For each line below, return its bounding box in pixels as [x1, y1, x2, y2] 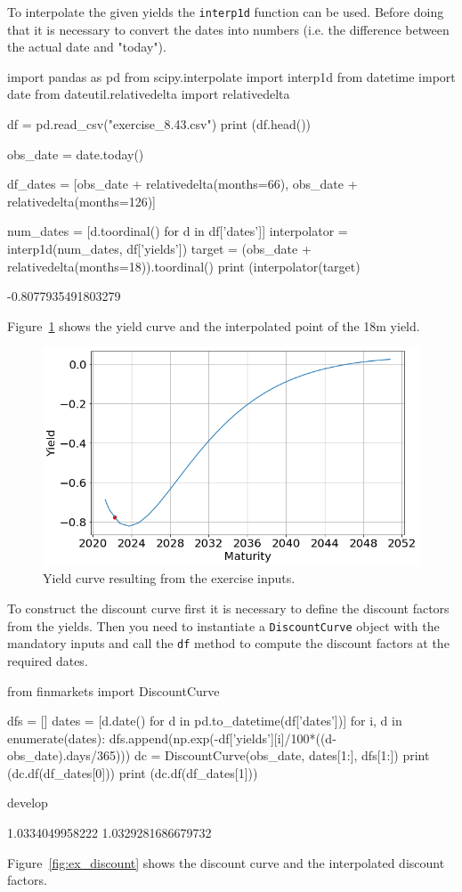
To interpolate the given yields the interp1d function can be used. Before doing [7, 3, 444, 20]
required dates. [7, 651, 88, 669]
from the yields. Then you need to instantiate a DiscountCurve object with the [7, 616, 440, 635]
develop [7, 793, 48, 812]
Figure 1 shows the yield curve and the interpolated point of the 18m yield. [7, 316, 420, 335]
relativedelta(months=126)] [7, 191, 156, 210]
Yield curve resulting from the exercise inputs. [43, 569, 296, 588]
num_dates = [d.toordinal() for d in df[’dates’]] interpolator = [7, 222, 348, 240]
